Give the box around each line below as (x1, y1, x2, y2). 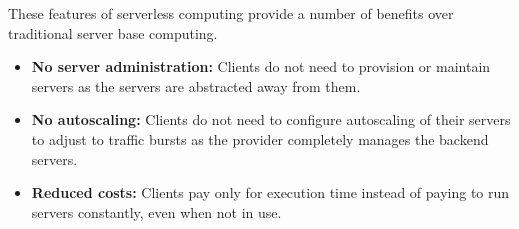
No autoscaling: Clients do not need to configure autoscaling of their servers (31, 109, 511, 130)
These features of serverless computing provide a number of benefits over (8, 3, 454, 23)
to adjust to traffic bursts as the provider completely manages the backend (31, 128, 489, 149)
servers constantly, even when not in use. (31, 201, 282, 222)
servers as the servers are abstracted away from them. (31, 75, 361, 96)
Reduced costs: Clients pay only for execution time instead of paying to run (31, 182, 510, 203)
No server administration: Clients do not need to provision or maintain (31, 56, 491, 77)
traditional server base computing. (8, 22, 218, 43)
